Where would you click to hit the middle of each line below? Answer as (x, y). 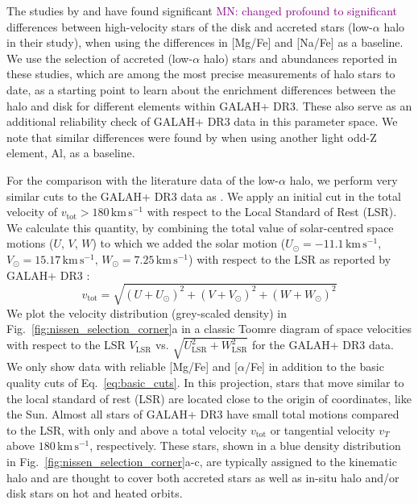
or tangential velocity (323, 429)
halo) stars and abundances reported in (300, 58)
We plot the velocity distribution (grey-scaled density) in (147, 312)
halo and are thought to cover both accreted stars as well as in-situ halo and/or (203, 477)
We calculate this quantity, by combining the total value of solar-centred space (200, 227)
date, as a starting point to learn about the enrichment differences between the (201, 89)
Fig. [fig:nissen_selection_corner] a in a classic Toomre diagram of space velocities (209, 329)
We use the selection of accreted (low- (100, 58)
